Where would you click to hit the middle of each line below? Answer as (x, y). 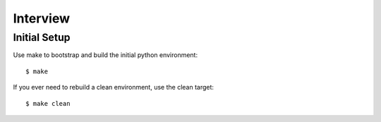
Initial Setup (42, 37)
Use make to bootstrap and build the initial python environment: (105, 55)
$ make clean (48, 103)
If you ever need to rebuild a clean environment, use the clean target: (114, 87)
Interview (42, 18)
